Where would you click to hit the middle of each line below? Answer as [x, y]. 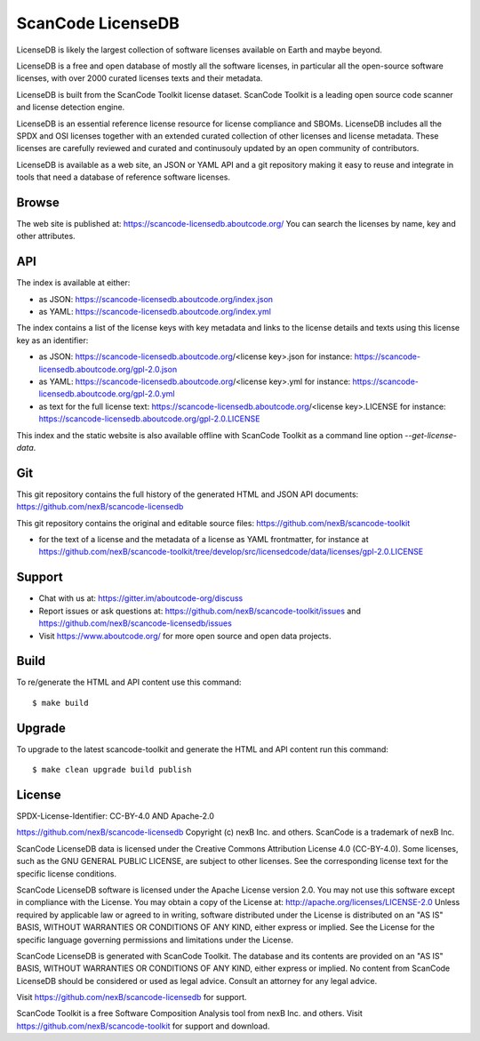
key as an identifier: [52, 340]
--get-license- [431, 435]
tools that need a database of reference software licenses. [124, 177]
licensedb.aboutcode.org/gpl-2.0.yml [107, 394]
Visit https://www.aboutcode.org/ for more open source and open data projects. [185, 636]
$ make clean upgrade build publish [112, 770]
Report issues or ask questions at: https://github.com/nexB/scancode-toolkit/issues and [200, 611]
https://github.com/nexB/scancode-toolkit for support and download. [143, 1026]
